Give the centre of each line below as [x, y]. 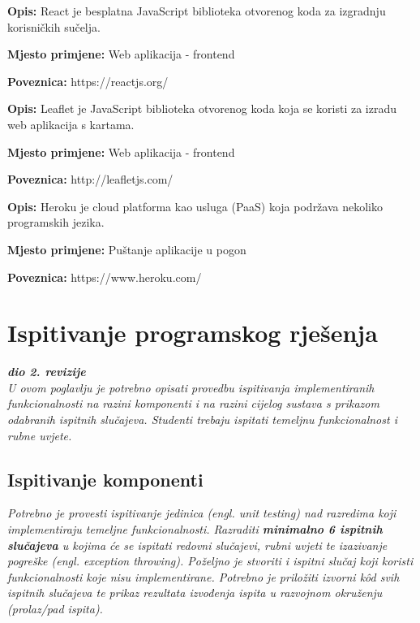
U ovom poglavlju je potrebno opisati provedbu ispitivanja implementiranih [191, 387]
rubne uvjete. [40, 435]
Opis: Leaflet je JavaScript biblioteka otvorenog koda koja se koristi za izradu [202, 108]
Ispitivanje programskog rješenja [193, 333]
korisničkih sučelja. [54, 26]
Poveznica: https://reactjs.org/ [88, 81]
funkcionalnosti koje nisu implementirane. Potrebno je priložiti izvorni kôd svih [204, 576]
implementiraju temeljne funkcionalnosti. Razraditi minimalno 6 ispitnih [195, 529]
